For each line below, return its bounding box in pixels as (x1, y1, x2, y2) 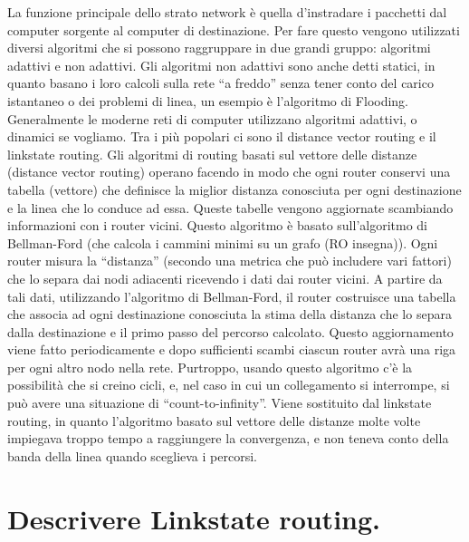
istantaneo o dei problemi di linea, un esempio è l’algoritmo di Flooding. (7, 91, 409, 110)
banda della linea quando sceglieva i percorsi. (7, 446, 257, 465)
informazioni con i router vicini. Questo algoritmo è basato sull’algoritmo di (7, 216, 428, 235)
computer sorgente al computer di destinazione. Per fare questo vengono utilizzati (7, 20, 460, 39)
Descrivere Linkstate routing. (7, 499, 380, 537)
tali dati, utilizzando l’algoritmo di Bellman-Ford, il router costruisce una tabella (7, 286, 456, 305)
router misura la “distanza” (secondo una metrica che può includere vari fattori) (7, 251, 452, 270)
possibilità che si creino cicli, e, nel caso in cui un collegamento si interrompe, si (7, 375, 450, 394)
